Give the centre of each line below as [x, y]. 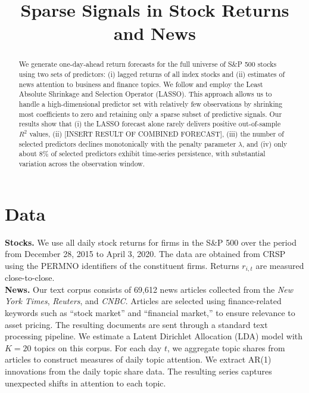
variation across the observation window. [82, 163]
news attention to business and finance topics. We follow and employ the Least [141, 84]
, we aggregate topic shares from [226, 347]
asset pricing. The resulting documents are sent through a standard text [136, 324]
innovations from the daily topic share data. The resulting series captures [138, 371]
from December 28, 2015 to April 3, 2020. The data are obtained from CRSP [145, 254]
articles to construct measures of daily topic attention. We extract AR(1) [138, 359]
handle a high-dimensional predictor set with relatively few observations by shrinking [151, 103]
